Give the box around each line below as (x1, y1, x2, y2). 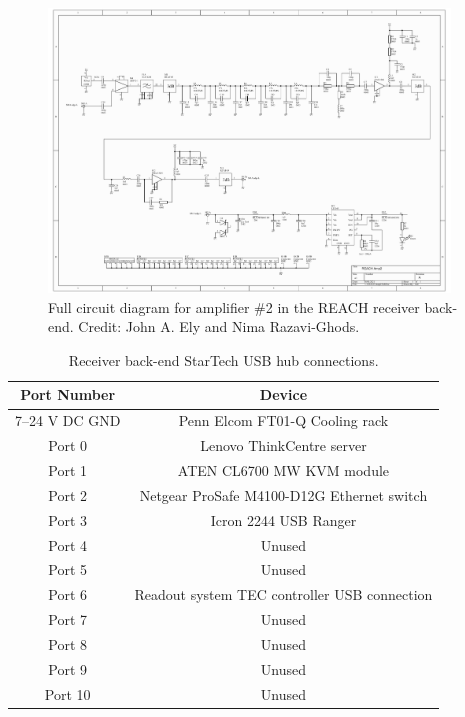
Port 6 (48, 584, 88, 605)
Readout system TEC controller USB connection (134, 584, 433, 605)
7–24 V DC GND (15, 410, 121, 431)
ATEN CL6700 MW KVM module (177, 459, 390, 480)
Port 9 (48, 658, 88, 679)
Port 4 (48, 534, 88, 555)
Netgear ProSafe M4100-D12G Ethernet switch (139, 484, 428, 505)
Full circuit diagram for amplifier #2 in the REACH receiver (48, 296, 420, 317)
